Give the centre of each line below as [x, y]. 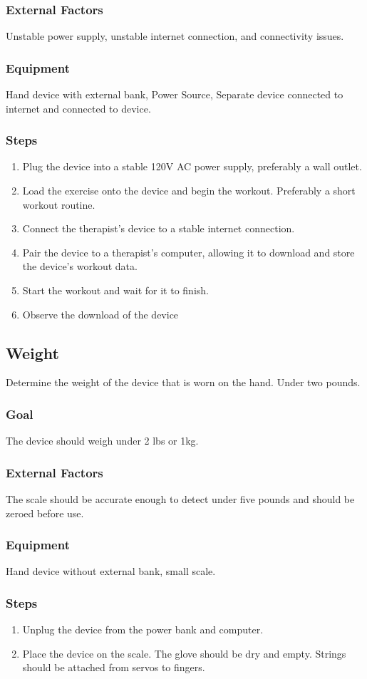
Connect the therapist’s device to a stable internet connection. [159, 228]
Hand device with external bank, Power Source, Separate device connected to [175, 94]
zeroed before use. [45, 513]
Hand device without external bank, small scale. [111, 571]
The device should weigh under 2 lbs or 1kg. [102, 441]
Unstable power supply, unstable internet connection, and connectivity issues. [175, 36]
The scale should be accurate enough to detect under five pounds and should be [180, 499]
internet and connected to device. [78, 108]
